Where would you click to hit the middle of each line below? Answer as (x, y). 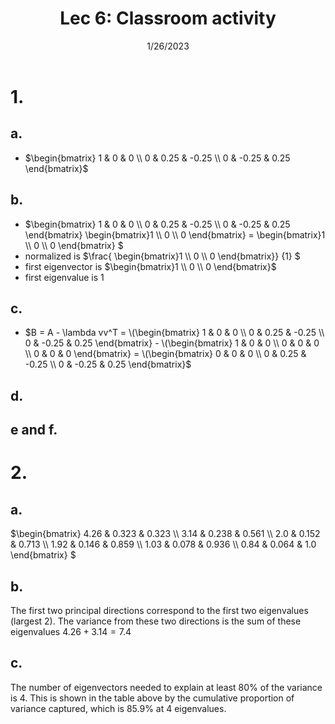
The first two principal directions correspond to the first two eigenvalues (159, 610)
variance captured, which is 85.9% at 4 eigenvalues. (118, 708)
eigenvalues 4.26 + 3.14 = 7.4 (71, 631)
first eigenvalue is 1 (64, 277)
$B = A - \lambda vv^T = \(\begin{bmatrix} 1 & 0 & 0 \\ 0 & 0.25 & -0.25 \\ (174, 333)
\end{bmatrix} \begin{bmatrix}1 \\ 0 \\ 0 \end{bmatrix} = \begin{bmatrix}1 (175, 234)
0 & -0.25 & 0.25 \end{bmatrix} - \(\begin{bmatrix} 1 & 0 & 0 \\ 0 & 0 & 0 (172, 343)
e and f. (34, 430)
